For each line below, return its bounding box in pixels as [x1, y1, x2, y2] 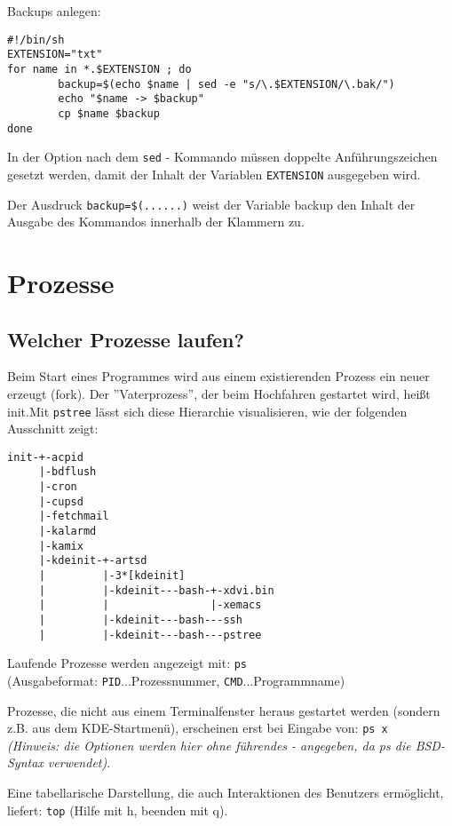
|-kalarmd [38, 525, 97, 538]
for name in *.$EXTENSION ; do [7, 62, 192, 75]
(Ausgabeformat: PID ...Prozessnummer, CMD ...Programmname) [7, 671, 345, 689]
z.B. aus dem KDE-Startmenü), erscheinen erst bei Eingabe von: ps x [7, 719, 388, 737]
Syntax [7, 753, 44, 772]
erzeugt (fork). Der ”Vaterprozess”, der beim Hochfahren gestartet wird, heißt [7, 384, 431, 402]
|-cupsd [38, 495, 83, 508]
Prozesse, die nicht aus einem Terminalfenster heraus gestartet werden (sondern [7, 701, 440, 719]
